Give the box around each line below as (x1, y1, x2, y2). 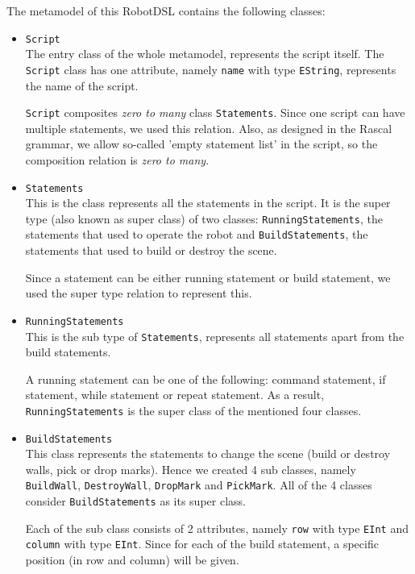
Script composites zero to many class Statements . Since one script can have (25, 104, 405, 121)
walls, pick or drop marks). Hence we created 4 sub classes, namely (25, 460, 356, 477)
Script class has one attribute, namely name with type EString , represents (25, 60, 396, 77)
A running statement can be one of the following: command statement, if (25, 370, 386, 387)
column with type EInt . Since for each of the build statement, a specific (25, 535, 379, 552)
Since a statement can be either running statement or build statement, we (25, 268, 391, 285)
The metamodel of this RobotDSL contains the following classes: (6, 2, 326, 19)
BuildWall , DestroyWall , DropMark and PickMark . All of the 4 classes (25, 476, 372, 493)
